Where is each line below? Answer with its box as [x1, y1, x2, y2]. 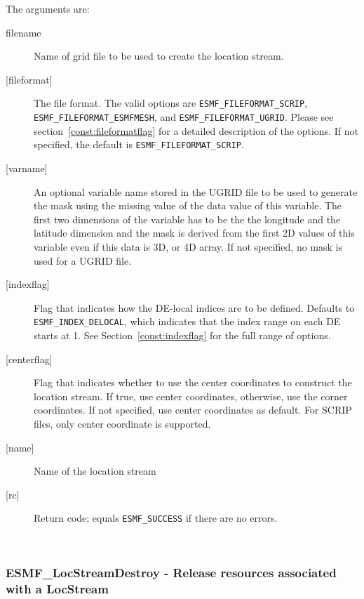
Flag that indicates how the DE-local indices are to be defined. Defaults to [34, 300, 355, 315]
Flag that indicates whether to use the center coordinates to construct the [34, 375, 352, 390]
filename [6, 25, 41, 39]
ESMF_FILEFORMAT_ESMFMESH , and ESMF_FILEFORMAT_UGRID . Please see [34, 110, 334, 124]
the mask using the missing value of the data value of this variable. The [34, 198, 342, 213]
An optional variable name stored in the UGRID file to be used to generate [34, 184, 358, 199]
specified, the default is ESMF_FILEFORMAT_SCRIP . [34, 137, 244, 152]
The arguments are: [6, 1, 90, 15]
